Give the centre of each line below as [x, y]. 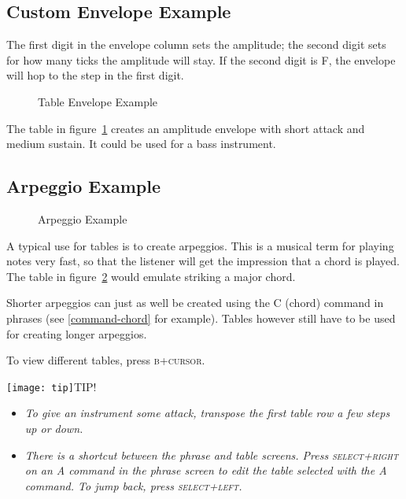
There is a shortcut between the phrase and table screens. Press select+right [212, 455]
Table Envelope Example [98, 101]
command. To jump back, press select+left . [133, 485]
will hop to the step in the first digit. [95, 75]
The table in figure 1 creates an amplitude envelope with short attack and [186, 128]
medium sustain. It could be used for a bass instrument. [141, 144]
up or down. [54, 428]
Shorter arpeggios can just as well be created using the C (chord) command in [195, 303]
